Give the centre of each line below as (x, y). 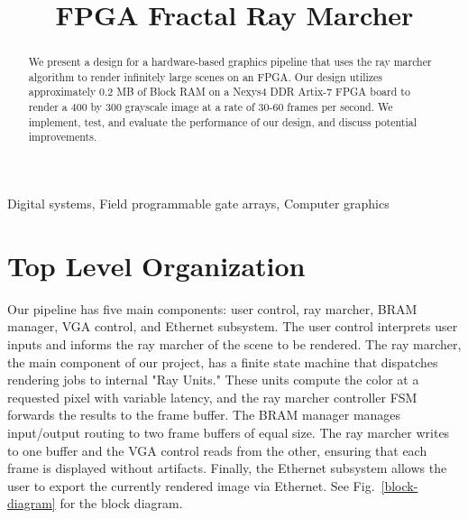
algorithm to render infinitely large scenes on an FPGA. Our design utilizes (206, 76)
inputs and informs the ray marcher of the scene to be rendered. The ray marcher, (234, 344)
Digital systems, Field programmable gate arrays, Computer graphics (198, 204)
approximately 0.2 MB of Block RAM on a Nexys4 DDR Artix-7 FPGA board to (219, 92)
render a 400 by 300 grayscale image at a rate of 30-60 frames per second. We (211, 107)
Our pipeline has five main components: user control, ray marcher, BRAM (212, 308)
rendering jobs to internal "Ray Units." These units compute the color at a (213, 380)
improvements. (63, 137)
